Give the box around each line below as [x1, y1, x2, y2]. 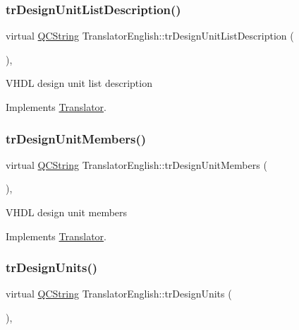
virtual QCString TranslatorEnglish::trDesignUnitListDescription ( [6, 28, 294, 43]
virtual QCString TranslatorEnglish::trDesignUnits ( [6, 286, 232, 301]
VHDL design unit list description [6, 76, 152, 90]
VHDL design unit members [6, 205, 128, 219]
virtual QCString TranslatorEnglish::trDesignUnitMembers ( [6, 157, 267, 172]
